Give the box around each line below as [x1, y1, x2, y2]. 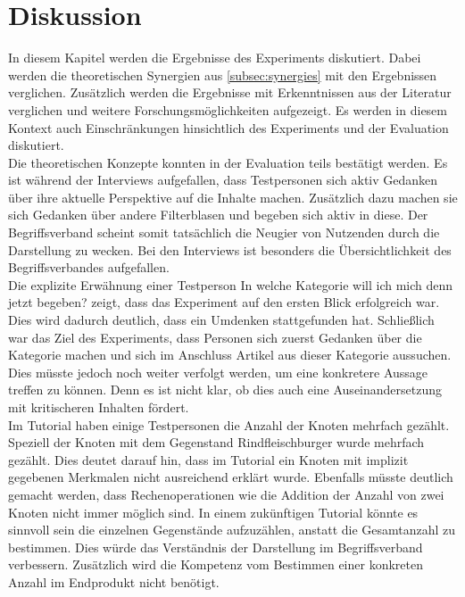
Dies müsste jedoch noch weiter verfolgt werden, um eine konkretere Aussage [8, 362, 428, 381]
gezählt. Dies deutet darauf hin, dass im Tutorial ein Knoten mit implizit [8, 450, 409, 468]
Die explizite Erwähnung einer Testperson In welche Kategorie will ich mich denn [8, 275, 453, 294]
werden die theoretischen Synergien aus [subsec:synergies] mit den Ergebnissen [8, 65, 437, 84]
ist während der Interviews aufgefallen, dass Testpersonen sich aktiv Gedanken [8, 170, 438, 189]
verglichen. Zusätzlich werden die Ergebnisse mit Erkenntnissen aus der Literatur [8, 83, 452, 102]
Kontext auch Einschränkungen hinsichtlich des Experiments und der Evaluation [8, 118, 449, 137]
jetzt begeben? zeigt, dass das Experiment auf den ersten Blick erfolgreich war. [8, 293, 440, 311]
